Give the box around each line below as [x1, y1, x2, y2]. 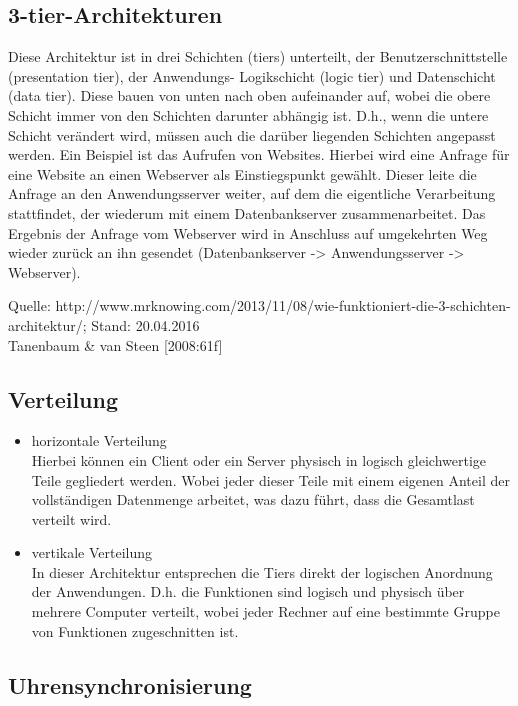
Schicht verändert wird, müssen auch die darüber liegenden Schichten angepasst [8, 124, 496, 145]
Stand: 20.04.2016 [91, 314, 200, 335]
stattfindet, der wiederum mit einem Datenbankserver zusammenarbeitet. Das [8, 202, 486, 223]
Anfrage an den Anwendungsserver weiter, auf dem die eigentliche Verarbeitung [8, 183, 496, 204]
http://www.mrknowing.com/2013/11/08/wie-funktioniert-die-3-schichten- [55, 295, 511, 316]
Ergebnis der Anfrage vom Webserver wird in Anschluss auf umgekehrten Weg [8, 222, 488, 243]
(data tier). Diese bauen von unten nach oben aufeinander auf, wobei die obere [8, 85, 491, 106]
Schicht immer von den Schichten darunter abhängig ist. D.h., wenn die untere [8, 104, 489, 125]
